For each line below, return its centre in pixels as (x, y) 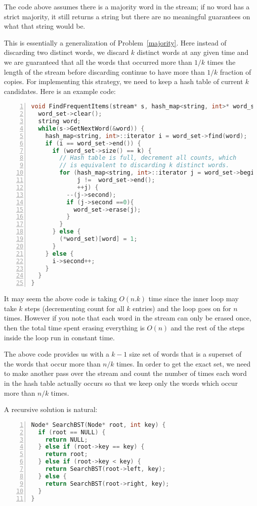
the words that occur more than (52, 363)
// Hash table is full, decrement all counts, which (148, 158)
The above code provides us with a (57, 354)
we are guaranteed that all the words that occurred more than (98, 62)
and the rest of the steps (208, 327)
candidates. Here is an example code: (60, 91)
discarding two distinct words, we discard (66, 52)
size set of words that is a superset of (185, 354)
